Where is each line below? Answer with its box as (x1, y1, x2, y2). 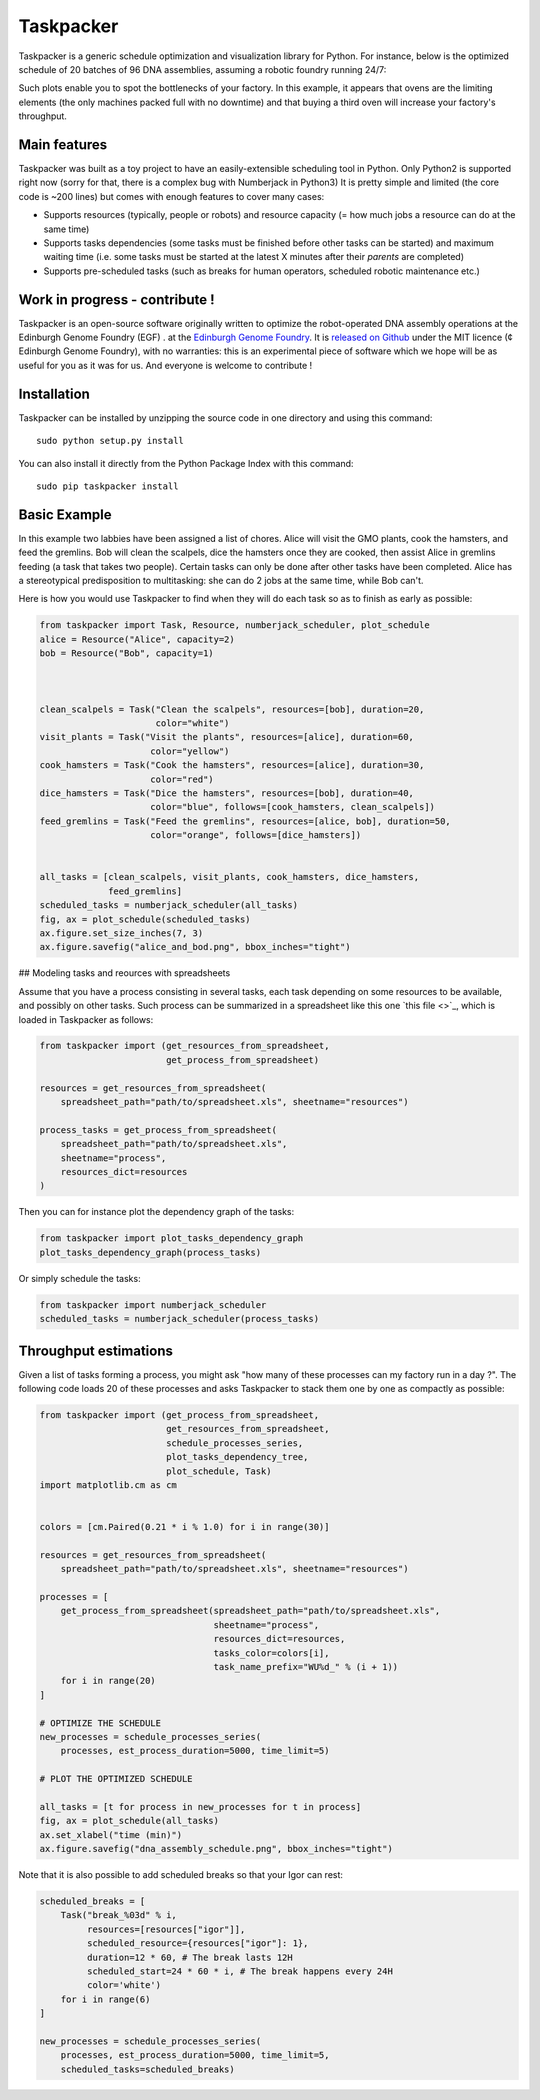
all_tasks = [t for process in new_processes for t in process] (39, 1801, 362, 1812)
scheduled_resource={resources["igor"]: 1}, (86, 1938, 309, 1949)
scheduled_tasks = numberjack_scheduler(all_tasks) (39, 900, 299, 911)
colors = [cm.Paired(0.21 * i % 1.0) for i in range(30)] (39, 1521, 330, 1533)
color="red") (150, 773, 214, 785)
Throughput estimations (18, 1342, 174, 1359)
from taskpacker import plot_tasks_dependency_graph (39, 1233, 304, 1244)
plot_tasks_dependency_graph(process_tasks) (39, 1246, 262, 1258)
